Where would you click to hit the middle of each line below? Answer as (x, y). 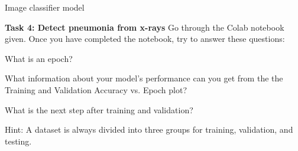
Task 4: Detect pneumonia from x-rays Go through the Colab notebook (145, 27)
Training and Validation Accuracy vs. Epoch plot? (96, 89)
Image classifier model (45, 7)
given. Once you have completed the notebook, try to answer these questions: (145, 39)
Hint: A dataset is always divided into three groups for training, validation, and (149, 129)
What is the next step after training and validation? (99, 109)
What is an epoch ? (39, 58)
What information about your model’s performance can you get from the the (144, 78)
